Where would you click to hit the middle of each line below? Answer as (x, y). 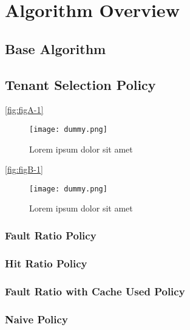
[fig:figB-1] (24, 169)
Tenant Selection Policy (80, 84)
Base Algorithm (56, 48)
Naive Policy (36, 319)
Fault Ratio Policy (51, 235)
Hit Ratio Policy (46, 263)
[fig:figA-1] (24, 110)
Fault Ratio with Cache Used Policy (95, 291)
